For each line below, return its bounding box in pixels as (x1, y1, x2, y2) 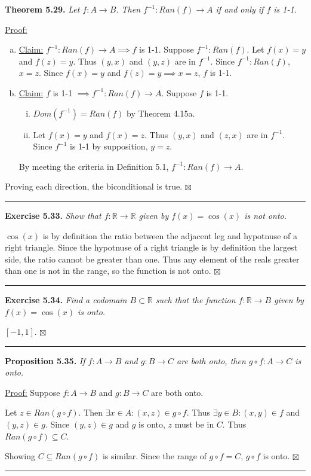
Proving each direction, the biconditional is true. (5, 180, 183, 193)
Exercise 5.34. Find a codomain (5, 293, 127, 306)
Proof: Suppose (5, 386, 60, 398)
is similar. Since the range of (102, 450, 207, 462)
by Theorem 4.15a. (127, 106, 195, 119)
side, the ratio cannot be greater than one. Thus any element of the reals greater (5, 252, 300, 265)
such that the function (155, 293, 236, 306)
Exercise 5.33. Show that (5, 209, 101, 221)
